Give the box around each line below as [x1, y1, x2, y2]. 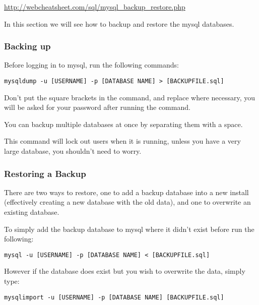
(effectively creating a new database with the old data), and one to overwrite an [4, 197, 251, 207]
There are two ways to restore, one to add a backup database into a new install [4, 187, 249, 197]
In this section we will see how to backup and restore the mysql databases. [4, 18, 234, 29]
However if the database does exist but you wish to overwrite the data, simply [4, 266, 245, 276]
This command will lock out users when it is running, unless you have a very [4, 136, 241, 146]
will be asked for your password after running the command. [4, 102, 190, 112]
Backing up [4, 40, 51, 52]
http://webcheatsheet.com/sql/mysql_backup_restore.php [4, 2, 185, 12]
